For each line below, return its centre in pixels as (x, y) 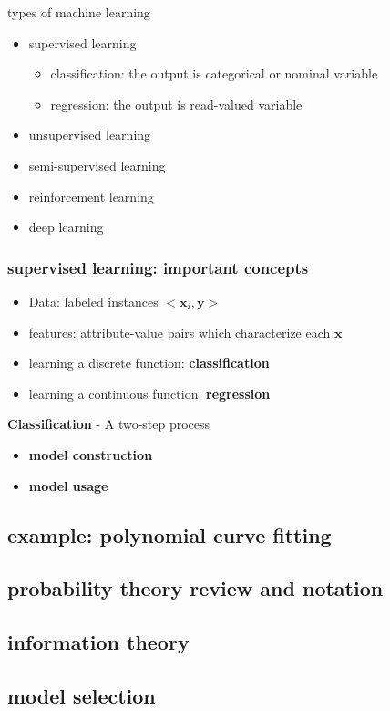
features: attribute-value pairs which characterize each (180, 332)
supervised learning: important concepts (158, 267)
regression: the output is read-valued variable (176, 104)
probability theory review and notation (195, 588)
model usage (68, 485)
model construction (91, 454)
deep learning (66, 227)
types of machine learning (79, 12)
